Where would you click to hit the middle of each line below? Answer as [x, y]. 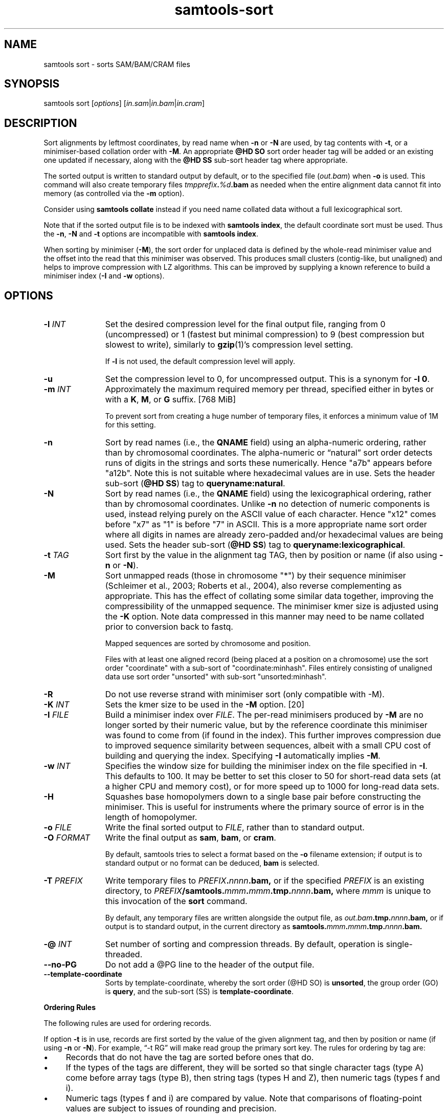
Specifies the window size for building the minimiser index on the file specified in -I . [266, 766]
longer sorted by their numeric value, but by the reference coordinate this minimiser [266, 725]
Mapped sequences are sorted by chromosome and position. [208, 644]
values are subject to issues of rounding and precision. [171, 1109]
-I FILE [56, 715]
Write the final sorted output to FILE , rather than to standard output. [235, 828]
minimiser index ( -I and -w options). [104, 276]
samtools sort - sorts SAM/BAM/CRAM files [117, 64]
